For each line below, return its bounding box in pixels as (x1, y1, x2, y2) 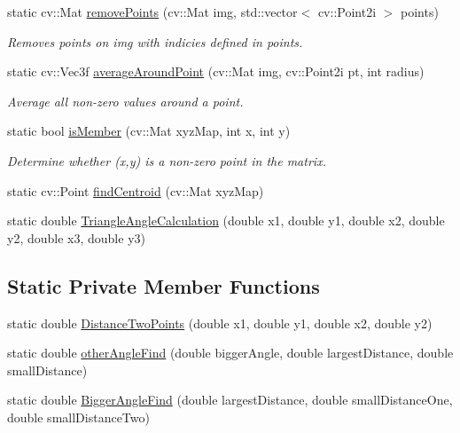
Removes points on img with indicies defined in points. (7, 32, 303, 51)
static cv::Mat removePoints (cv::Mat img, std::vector (7, 3, 298, 20)
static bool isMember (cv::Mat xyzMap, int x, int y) (7, 122, 291, 140)
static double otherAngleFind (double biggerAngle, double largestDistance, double (7, 343, 454, 362)
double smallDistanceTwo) (7, 407, 150, 426)
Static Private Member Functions (7, 272, 320, 299)
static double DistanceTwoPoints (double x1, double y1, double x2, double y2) (7, 313, 433, 332)
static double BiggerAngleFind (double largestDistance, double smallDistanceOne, (7, 390, 453, 409)
